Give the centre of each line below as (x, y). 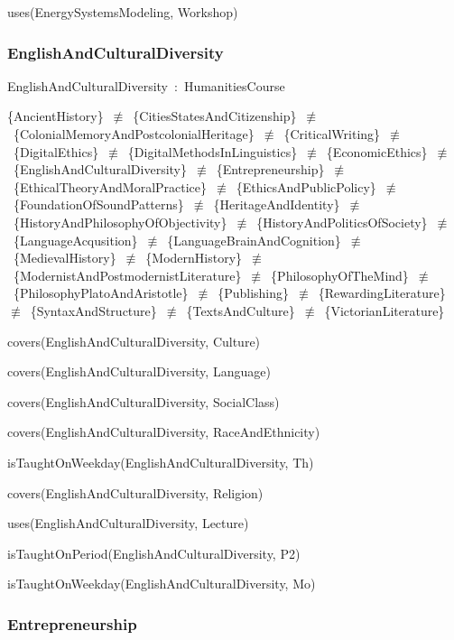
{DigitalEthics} (56, 151)
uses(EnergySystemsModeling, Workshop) (123, 12)
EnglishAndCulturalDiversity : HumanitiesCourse (146, 85)
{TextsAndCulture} (241, 310)
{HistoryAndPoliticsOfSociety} (342, 222)
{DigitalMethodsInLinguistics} (213, 151)
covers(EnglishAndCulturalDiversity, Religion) (135, 492)
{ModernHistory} (194, 258)
